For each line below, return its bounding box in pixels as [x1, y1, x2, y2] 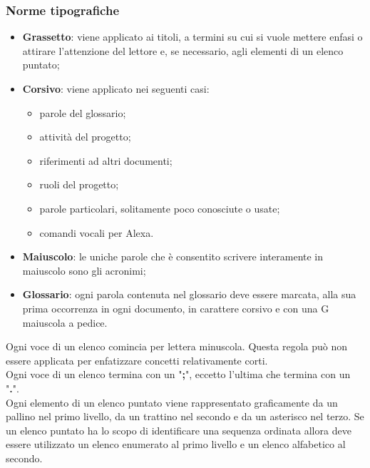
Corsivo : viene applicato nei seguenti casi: [22, 81, 210, 96]
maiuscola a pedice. [22, 315, 108, 330]
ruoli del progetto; [39, 177, 119, 192]
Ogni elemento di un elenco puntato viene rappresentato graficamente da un [6, 395, 338, 409]
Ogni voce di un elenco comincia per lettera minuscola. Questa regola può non [6, 339, 347, 354]
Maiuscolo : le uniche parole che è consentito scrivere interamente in [22, 249, 324, 264]
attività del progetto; [39, 129, 131, 144]
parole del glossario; [39, 105, 126, 120]
